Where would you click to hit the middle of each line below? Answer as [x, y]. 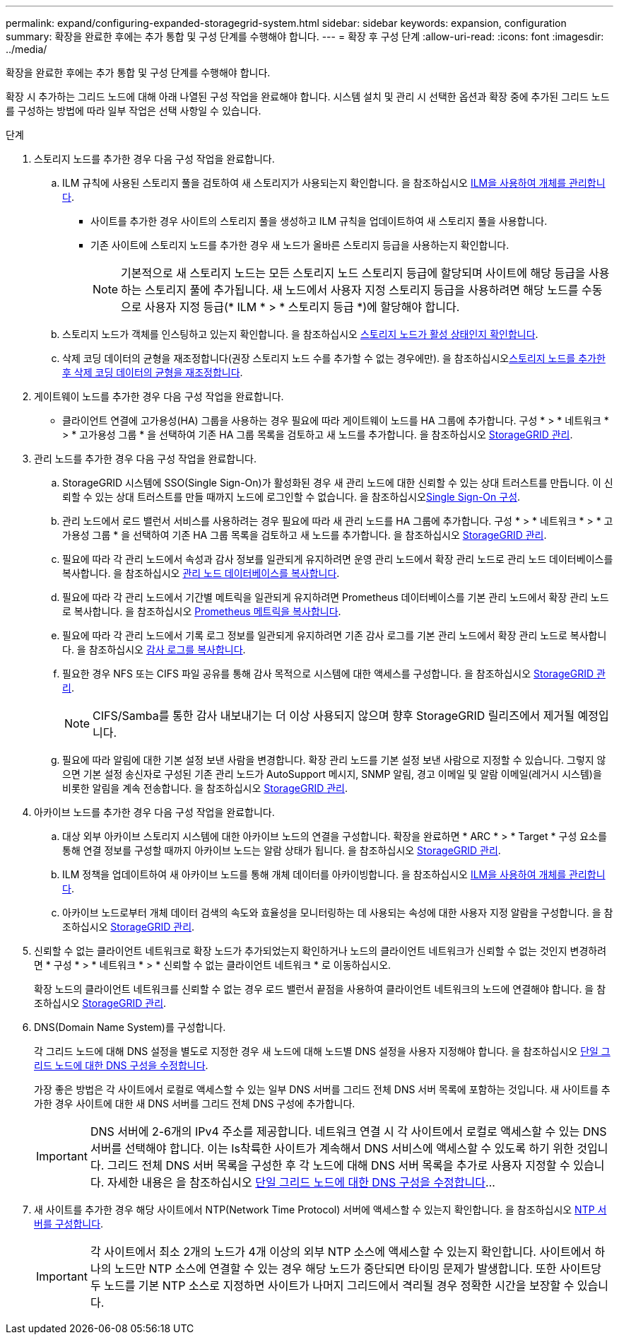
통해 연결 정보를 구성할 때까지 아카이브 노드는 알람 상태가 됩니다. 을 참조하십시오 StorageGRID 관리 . [282, 850]
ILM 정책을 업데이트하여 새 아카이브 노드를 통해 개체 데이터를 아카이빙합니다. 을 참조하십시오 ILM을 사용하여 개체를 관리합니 [334, 874]
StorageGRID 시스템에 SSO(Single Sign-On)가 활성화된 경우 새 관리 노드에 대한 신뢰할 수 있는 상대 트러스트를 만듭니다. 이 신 [338, 483]
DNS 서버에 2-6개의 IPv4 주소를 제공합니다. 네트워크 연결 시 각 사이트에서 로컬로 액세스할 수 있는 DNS [348, 1131]
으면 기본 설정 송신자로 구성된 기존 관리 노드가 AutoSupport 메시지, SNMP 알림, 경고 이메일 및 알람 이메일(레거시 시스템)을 [332, 774]
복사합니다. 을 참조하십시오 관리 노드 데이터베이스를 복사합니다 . [201, 573]
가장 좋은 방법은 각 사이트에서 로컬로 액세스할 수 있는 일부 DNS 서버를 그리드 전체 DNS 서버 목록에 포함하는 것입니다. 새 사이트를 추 [322, 1089]
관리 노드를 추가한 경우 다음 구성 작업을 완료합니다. [145, 459]
